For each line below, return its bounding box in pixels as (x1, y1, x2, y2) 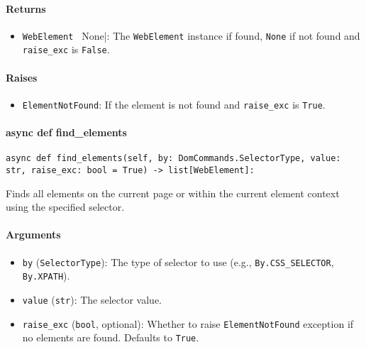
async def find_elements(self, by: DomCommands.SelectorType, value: (6, 153, 341, 164)
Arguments (6, 227, 61, 242)
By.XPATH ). (22, 268, 70, 283)
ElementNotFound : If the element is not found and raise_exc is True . (22, 97, 326, 111)
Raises (6, 70, 38, 84)
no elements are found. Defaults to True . (22, 330, 199, 345)
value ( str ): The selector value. (22, 292, 162, 307)
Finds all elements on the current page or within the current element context (6, 185, 340, 200)
